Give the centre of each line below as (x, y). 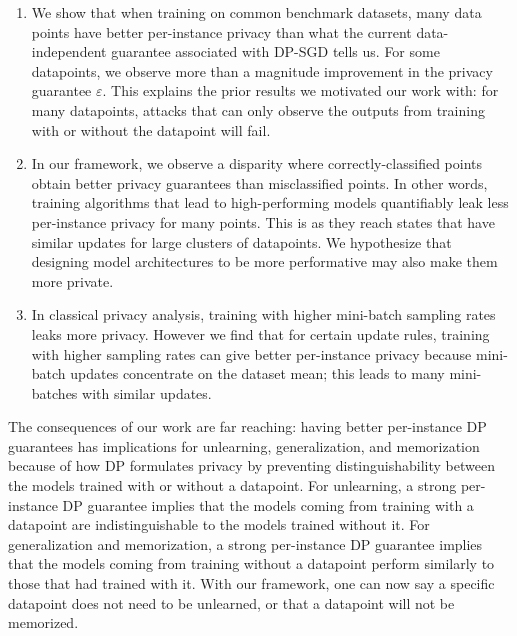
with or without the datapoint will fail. (151, 129)
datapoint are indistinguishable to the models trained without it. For (219, 524)
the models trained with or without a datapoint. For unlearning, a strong (232, 485)
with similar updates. (147, 392)
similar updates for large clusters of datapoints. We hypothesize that (241, 241)
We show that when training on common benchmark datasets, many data (256, 12)
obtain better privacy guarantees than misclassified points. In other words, (259, 182)
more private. (72, 280)
